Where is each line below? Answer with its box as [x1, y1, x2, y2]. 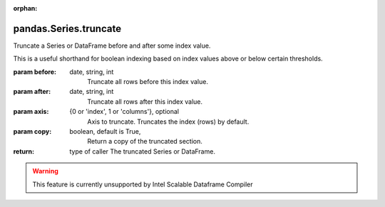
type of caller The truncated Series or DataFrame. [69, 147, 215, 156]
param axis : [13, 107, 49, 116]
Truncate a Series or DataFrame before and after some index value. [13, 41, 211, 50]
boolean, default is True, [69, 127, 141, 136]
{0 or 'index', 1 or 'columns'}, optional [69, 107, 180, 116]
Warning [32, 167, 58, 176]
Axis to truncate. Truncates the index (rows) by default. [87, 117, 250, 126]
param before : [13, 68, 57, 76]
